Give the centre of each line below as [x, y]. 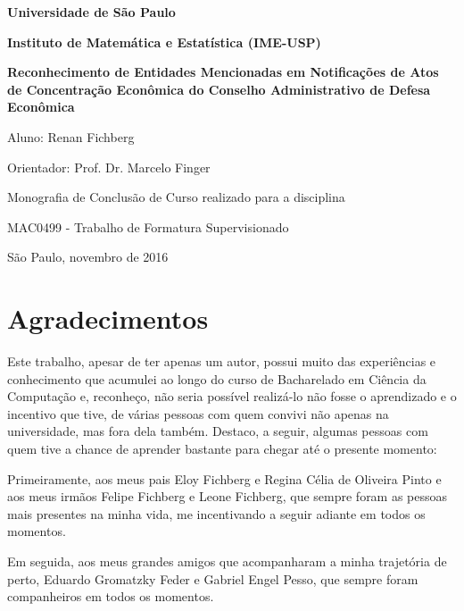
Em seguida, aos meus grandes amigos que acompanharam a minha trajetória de [227, 561]
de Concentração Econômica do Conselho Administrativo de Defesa [219, 89]
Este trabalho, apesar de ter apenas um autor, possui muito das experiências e [222, 361]
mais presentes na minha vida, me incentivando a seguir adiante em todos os [216, 513]
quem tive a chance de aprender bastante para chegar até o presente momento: [222, 449]
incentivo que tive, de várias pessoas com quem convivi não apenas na [198, 413]
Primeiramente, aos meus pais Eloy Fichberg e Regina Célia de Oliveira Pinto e [224, 478]
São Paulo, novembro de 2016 [88, 257]
